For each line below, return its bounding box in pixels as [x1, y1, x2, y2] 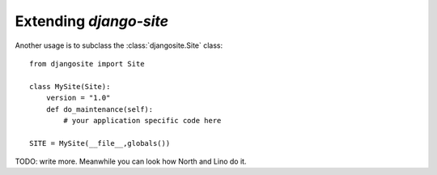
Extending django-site [15, 12, 169, 30]
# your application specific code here [63, 116, 222, 125]
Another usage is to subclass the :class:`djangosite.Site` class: [15, 41, 223, 50]
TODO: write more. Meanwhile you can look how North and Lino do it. [15, 156, 247, 166]
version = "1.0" [45, 93, 111, 103]
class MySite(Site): [29, 82, 111, 91]
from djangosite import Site [29, 59, 145, 68]
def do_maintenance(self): [45, 105, 154, 113]
